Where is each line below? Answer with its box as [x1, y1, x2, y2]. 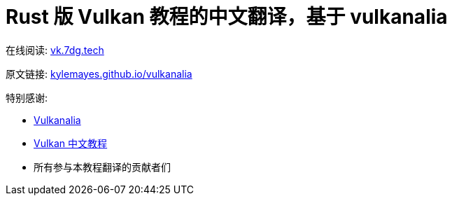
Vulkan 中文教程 [34, 137, 108, 149]
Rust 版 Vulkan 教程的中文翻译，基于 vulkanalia [6, 5, 448, 29]
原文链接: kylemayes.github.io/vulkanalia [6, 67, 192, 80]
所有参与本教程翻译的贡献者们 [34, 160, 171, 173]
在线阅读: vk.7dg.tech [6, 43, 104, 56]
